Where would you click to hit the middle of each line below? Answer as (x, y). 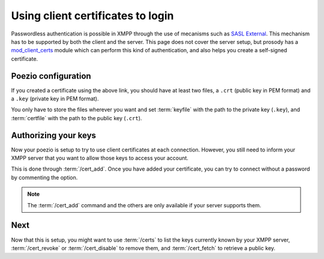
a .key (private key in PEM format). (55, 99)
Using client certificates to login (92, 16)
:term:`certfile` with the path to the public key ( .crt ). (76, 118)
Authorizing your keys (53, 135)
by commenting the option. (44, 177)
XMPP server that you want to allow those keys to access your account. (100, 158)
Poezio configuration (51, 76)
